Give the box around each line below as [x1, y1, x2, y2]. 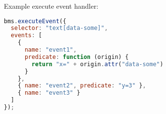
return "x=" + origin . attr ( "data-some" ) [31, 60, 164, 68]
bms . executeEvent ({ [4, 17, 66, 25]
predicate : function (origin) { [24, 53, 129, 60]
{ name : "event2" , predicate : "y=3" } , [17, 82, 146, 89]
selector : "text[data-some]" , [11, 25, 108, 32]
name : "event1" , [24, 46, 77, 54]
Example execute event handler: [4, 1, 99, 11]
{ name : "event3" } [17, 89, 80, 97]
